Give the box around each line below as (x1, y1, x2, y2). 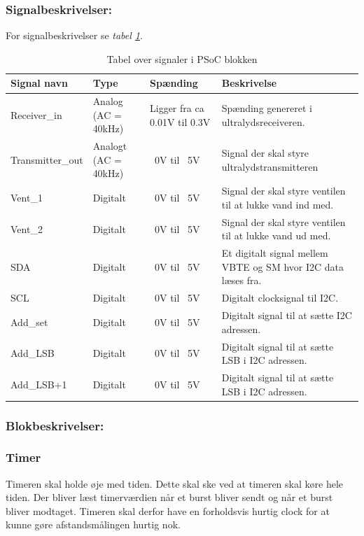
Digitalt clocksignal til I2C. (221, 290, 339, 305)
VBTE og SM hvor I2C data (221, 259, 344, 274)
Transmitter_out (10, 152, 83, 167)
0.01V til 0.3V (149, 114, 211, 129)
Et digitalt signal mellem (221, 246, 328, 260)
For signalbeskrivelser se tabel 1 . (6, 28, 143, 43)
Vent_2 (10, 221, 43, 236)
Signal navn (10, 76, 68, 90)
